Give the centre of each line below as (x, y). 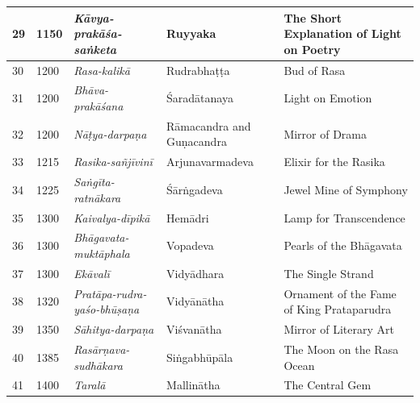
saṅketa (95, 49)
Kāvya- (94, 17)
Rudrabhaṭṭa (198, 70)
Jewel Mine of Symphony (346, 189)
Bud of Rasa (315, 70)
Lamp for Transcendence (344, 217)
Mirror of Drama (325, 133)
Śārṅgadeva (195, 189)
